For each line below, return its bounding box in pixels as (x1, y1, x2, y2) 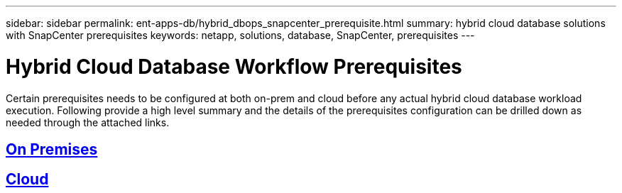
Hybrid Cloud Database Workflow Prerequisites (6, 54, 462, 79)
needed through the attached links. (6, 116, 170, 128)
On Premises (6, 140, 98, 158)
